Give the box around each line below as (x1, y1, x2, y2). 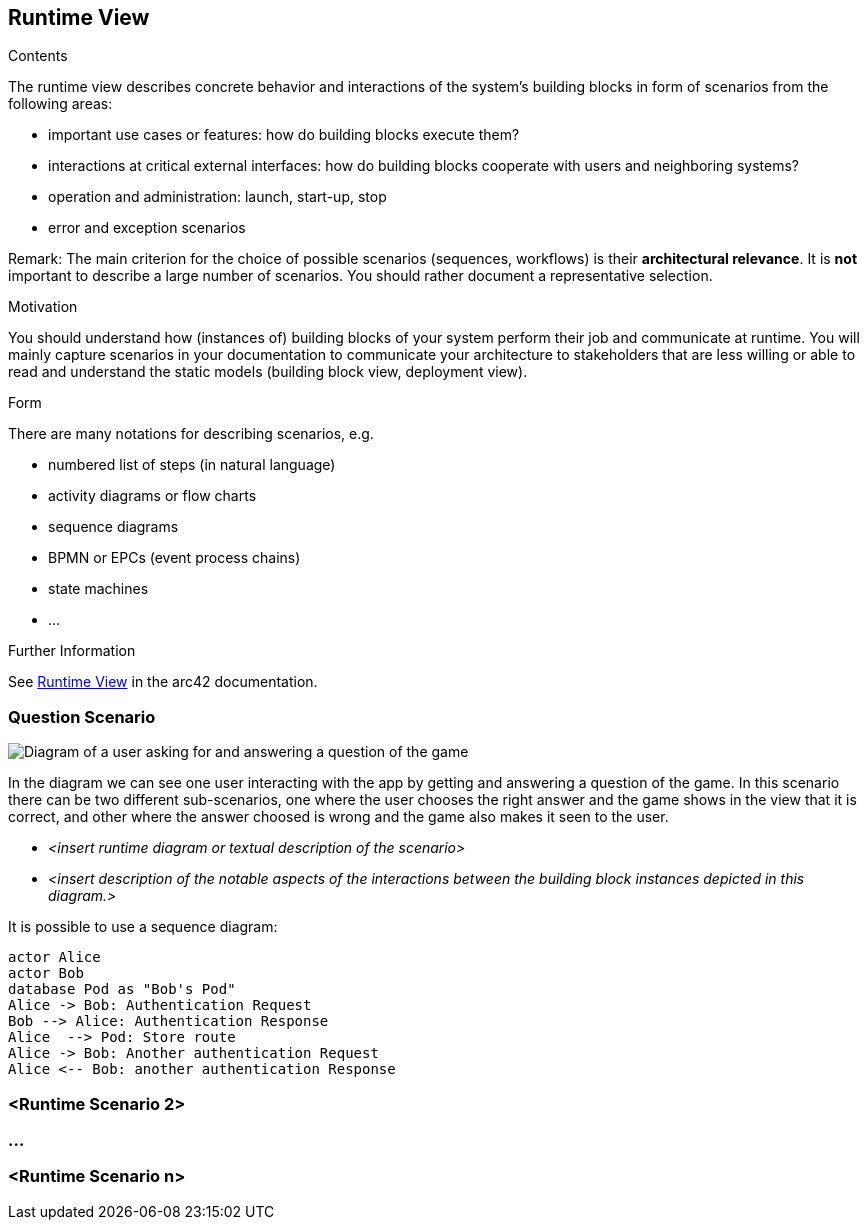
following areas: (8, 95, 113, 113)
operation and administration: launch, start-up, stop (48, 188, 387, 206)
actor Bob (8, 965, 84, 982)
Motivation (8, 298, 78, 316)
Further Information (8, 642, 136, 660)
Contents (8, 47, 68, 65)
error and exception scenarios (48, 219, 246, 237)
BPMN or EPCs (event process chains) (48, 549, 301, 567)
